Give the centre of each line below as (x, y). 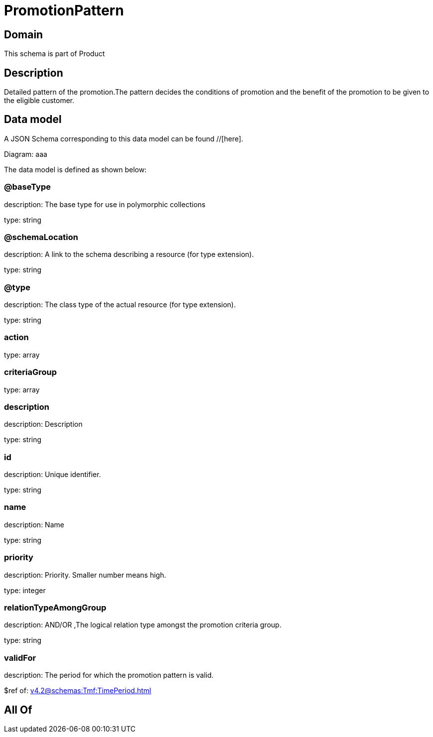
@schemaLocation (41, 237)
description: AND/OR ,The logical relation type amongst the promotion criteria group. (143, 625)
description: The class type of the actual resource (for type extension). (120, 305)
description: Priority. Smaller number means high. (85, 575)
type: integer (25, 590)
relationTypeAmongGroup (55, 607)
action (16, 337)
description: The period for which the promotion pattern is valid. (109, 675)
